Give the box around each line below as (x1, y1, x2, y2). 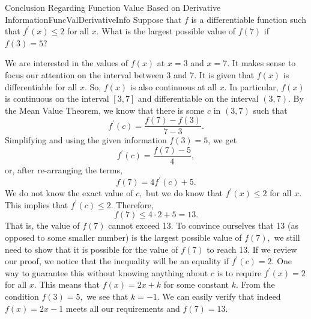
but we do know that (146, 187, 223, 199)
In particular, (229, 80, 279, 93)
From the (241, 278, 275, 291)
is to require (217, 266, 262, 279)
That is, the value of (5, 219, 80, 232)
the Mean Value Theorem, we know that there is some (5, 104, 205, 116)
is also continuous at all (130, 80, 217, 93)
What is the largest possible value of (101, 25, 236, 37)
